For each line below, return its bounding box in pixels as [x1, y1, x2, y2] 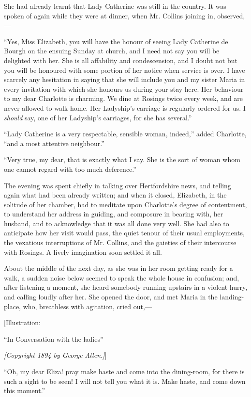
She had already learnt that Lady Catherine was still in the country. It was [4, 1, 226, 11]
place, [4, 301, 21, 311]
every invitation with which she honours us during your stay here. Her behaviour [4, 83, 244, 94]
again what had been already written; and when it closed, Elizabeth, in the [4, 190, 227, 200]
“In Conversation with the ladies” [4, 333, 103, 344]
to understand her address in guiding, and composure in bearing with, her [4, 209, 223, 219]
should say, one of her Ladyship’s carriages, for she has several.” [4, 112, 192, 122]
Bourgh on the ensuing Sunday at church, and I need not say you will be [4, 46, 220, 56]
